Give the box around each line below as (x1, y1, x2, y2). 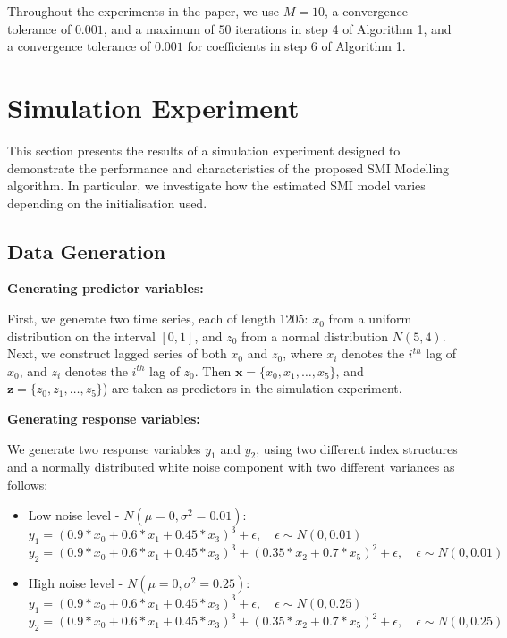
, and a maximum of (103, 19, 215, 38)
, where (283, 344, 323, 363)
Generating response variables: (7, 409, 200, 428)
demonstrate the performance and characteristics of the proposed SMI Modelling (7, 158, 450, 177)
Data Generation (7, 237, 166, 264)
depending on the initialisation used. (7, 193, 207, 212)
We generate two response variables (7, 439, 201, 458)
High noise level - (28, 574, 123, 592)
